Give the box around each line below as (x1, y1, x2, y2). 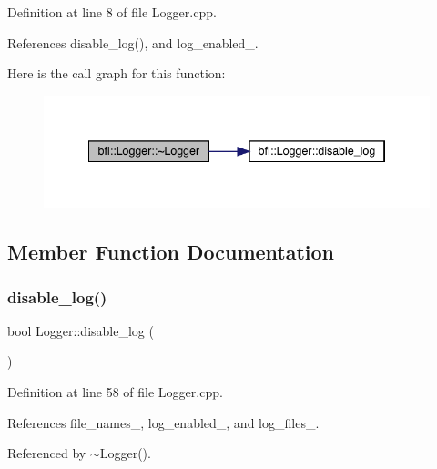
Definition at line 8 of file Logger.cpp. (7, 3, 217, 21)
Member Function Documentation (7, 238, 335, 266)
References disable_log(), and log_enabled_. (7, 33, 259, 52)
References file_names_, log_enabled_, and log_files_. (7, 413, 320, 432)
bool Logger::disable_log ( (7, 321, 154, 340)
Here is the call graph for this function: (7, 64, 226, 83)
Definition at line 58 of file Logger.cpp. (7, 382, 223, 401)
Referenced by (7, 444, 86, 463)
